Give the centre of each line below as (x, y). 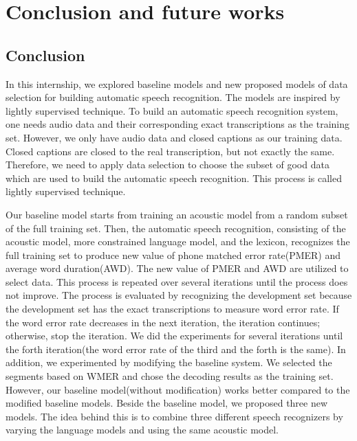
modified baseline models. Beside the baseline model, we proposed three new (167, 403)
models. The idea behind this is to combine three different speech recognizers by (174, 416)
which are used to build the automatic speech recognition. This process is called (174, 178)
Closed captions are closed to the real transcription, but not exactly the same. (170, 151)
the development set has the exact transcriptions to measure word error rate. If (172, 309)
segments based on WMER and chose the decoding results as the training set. (170, 376)
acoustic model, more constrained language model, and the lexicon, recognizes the (178, 241)
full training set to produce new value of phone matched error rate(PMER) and (173, 255)
